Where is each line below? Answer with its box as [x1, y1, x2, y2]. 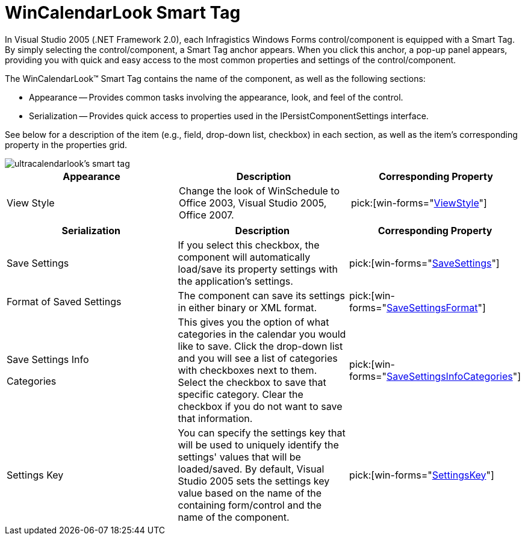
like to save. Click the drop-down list [178, 340, 343, 352]
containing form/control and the [178, 498, 322, 511]
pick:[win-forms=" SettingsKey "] [349, 468, 494, 481]
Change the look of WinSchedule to [178, 184, 340, 197]
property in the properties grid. [5, 139, 128, 150]
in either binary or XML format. [178, 301, 317, 314]
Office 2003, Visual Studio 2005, [178, 196, 327, 209]
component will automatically [178, 250, 311, 263]
